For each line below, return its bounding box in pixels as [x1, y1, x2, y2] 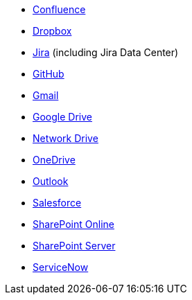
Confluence [33, 3, 86, 15]
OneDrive [33, 154, 76, 166]
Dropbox [33, 25, 72, 37]
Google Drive [33, 111, 92, 123]
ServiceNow [33, 261, 89, 273]
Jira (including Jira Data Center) [33, 46, 179, 58]
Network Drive [33, 132, 98, 144]
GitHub [33, 68, 64, 80]
